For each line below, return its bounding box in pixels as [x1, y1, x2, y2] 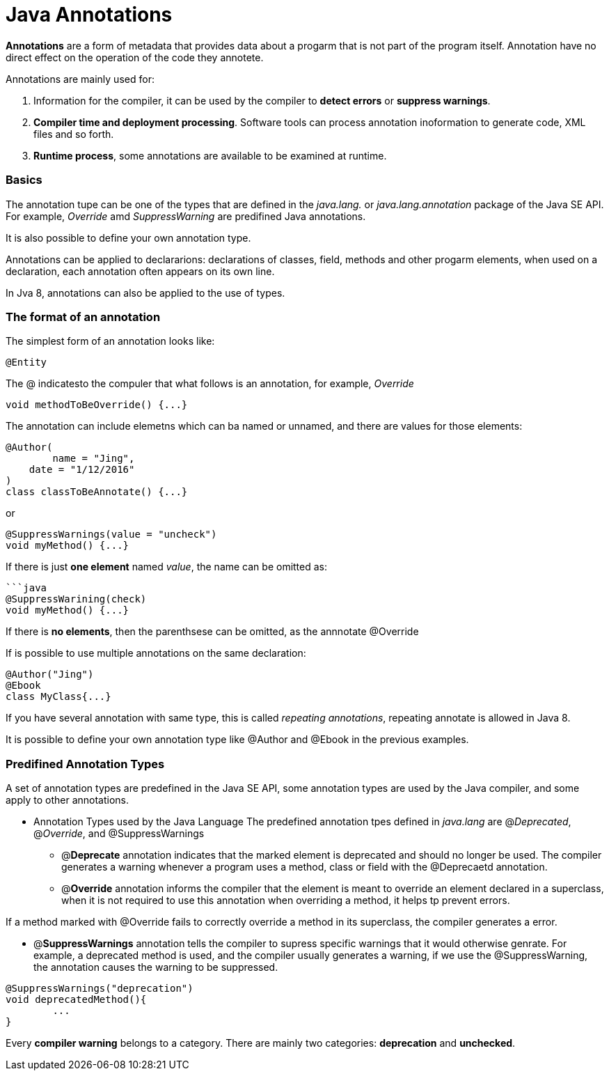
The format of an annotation [6, 309, 161, 324]
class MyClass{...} [6, 691, 111, 703]
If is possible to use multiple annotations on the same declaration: [6, 647, 306, 660]
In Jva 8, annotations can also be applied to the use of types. [6, 286, 285, 299]
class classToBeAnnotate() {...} [6, 486, 188, 498]
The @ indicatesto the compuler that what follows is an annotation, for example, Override [6, 377, 414, 390]
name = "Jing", [52, 453, 135, 465]
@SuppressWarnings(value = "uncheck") [6, 529, 217, 540]
